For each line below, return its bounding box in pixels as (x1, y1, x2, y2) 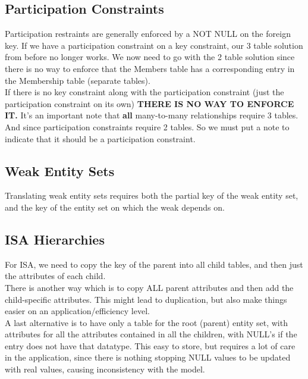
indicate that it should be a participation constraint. (5, 132, 196, 145)
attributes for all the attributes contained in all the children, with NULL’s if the (5, 328, 297, 340)
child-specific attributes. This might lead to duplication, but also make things (5, 293, 287, 305)
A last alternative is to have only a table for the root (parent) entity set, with (5, 316, 288, 328)
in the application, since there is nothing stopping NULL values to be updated (5, 351, 291, 364)
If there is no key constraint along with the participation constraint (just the (5, 86, 284, 98)
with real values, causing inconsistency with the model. (5, 363, 205, 375)
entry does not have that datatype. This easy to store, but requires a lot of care (5, 339, 296, 352)
